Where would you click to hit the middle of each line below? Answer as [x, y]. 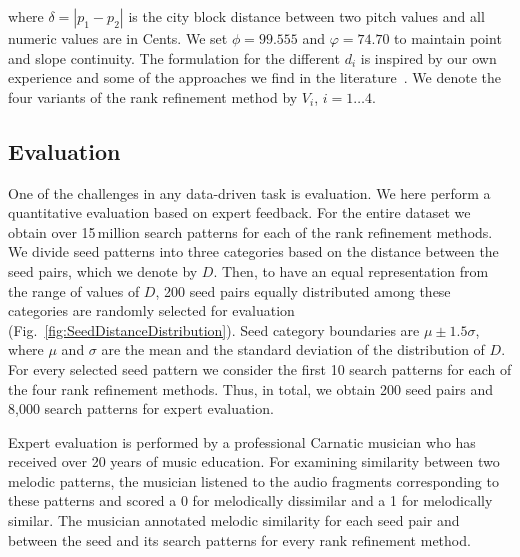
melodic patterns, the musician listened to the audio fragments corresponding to [253, 480]
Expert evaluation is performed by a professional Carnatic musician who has [242, 441]
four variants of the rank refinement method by [153, 96]
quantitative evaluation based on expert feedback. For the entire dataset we [239, 212]
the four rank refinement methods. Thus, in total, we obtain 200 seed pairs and [251, 388]
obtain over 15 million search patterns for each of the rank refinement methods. [250, 231]
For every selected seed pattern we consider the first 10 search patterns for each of [260, 368]
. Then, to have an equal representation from [351, 270]
